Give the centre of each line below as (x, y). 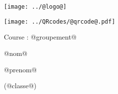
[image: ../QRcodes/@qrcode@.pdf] (60, 21)
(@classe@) (20, 86)
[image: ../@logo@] (35, 7)
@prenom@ (20, 69)
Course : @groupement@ (40, 37)
